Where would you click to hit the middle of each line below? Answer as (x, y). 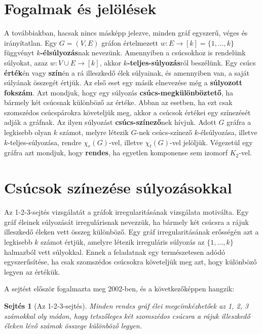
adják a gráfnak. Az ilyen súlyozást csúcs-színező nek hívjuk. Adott (110, 122)
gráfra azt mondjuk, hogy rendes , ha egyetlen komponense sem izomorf (116, 153)
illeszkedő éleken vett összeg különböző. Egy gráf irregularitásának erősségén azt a (131, 232)
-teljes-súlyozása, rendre (45, 142)
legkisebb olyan (28, 132)
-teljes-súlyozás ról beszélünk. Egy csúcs (192, 62)
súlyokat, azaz (26, 62)
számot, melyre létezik (94, 132)
